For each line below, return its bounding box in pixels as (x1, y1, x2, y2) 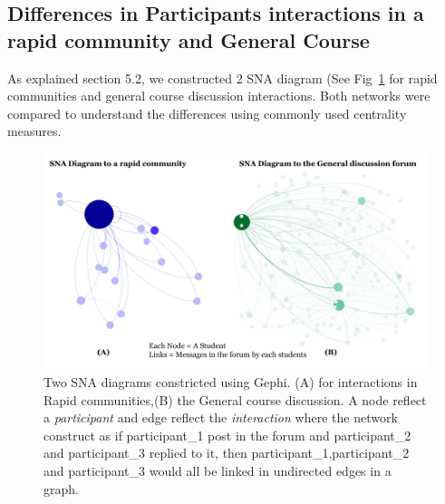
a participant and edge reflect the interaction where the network (44, 408, 398, 427)
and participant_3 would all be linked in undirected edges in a (44, 461, 392, 480)
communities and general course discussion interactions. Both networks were (7, 86, 430, 105)
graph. (44, 479, 79, 498)
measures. (7, 121, 62, 141)
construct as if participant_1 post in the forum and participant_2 (44, 425, 411, 444)
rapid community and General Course (7, 25, 370, 53)
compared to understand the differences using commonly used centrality (7, 103, 407, 122)
